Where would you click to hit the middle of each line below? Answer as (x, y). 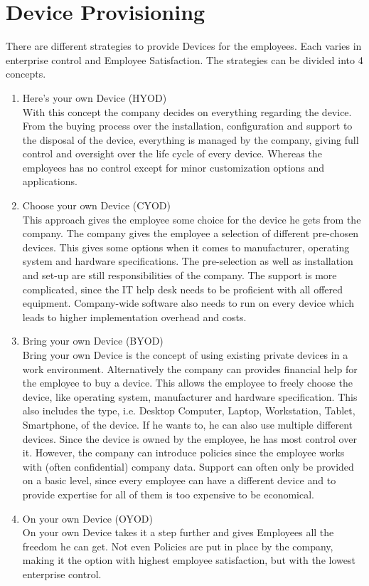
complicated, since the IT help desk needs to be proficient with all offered (183, 289)
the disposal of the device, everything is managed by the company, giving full (191, 139)
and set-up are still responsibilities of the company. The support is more (180, 275)
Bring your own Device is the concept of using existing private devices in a (185, 355)
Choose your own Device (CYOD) (96, 205)
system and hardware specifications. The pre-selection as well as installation (188, 261)
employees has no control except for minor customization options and (173, 167)
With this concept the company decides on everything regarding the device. (187, 111)
